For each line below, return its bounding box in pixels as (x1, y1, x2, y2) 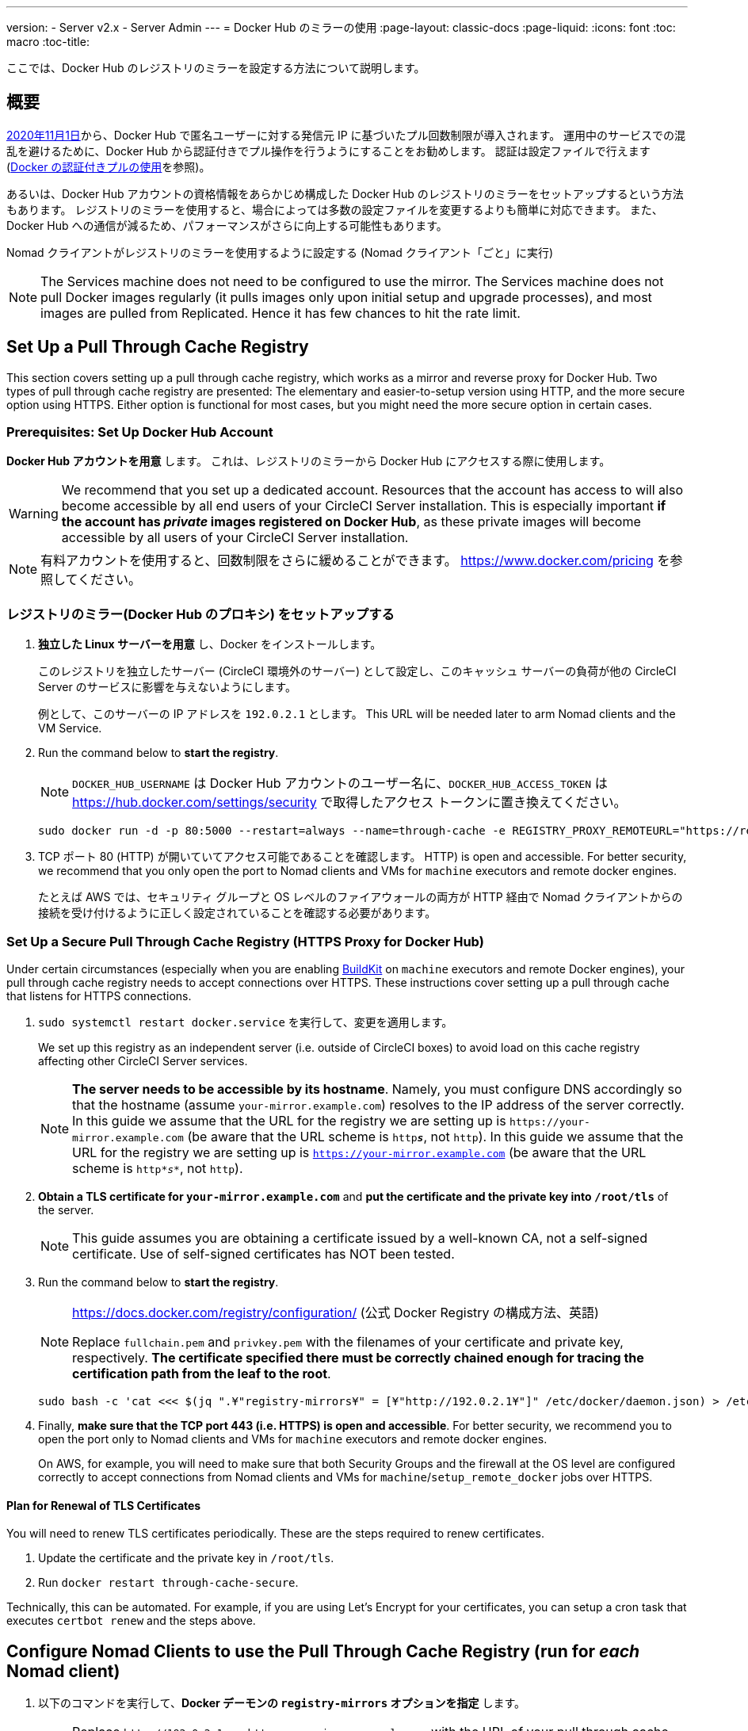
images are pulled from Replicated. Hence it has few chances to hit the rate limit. (40, 304, 521, 321)
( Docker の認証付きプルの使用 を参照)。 (6, 159, 211, 174)
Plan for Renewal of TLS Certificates (6, 1498, 201, 1512)
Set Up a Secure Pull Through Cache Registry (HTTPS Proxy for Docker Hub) (6, 933, 484, 950)
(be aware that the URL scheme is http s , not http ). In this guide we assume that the (187, 1128, 684, 1144)
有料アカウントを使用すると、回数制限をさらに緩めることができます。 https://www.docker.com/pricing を (40, 552, 670, 569)
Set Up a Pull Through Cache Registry (6, 337, 309, 357)
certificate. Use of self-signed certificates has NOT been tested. (72, 1245, 455, 1262)
